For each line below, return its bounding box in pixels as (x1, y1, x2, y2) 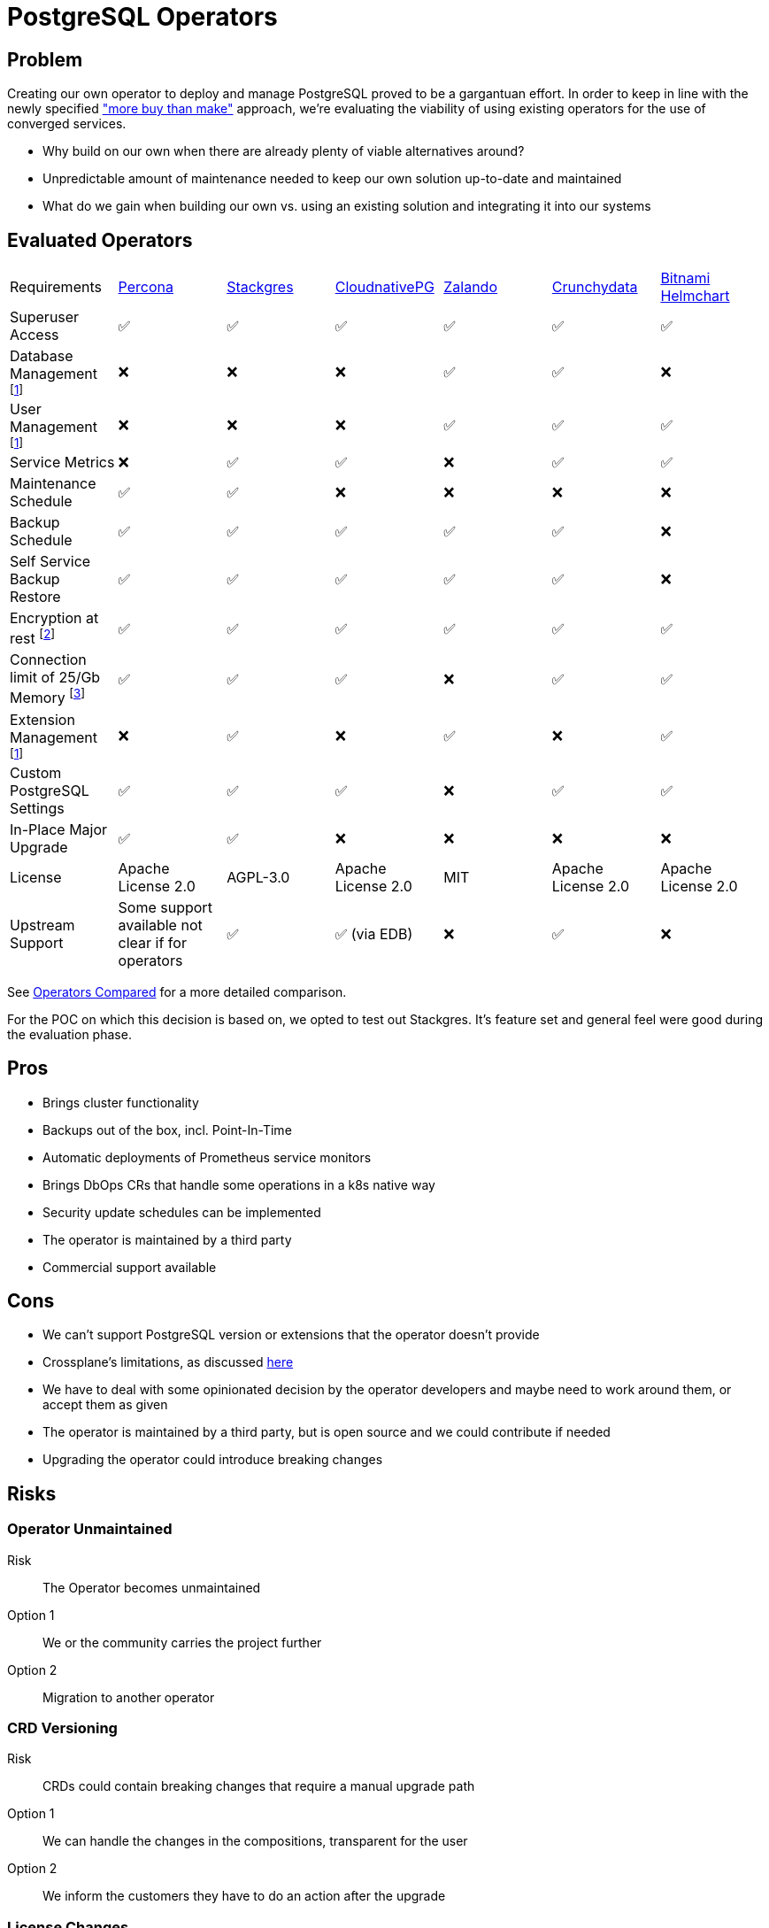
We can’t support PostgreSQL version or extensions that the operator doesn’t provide (42, 1327, 540, 1343)
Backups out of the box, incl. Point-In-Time (42, 1122, 292, 1138)
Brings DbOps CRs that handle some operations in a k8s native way (42, 1176, 435, 1192)
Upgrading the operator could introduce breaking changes (42, 1452, 383, 1468)
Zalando (443, 278, 497, 297)
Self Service (10, 552, 91, 571)
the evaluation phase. (7, 1026, 132, 1042)
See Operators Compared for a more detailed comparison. (7, 983, 347, 999)
